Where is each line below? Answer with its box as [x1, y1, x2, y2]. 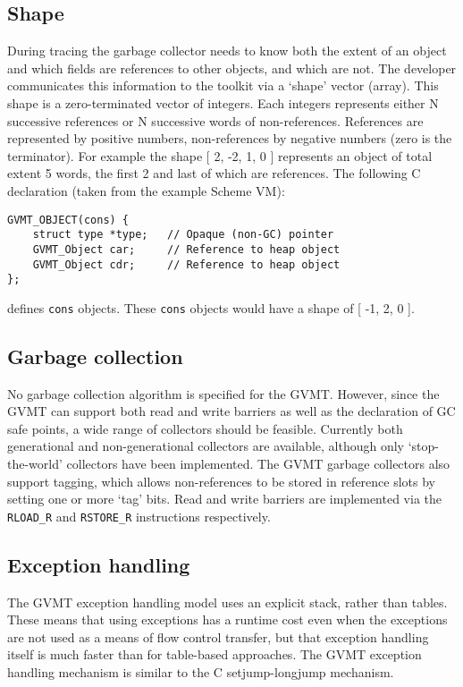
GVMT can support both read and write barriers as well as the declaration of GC [7, 402, 456, 420]
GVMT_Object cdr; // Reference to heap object [32, 258, 341, 271]
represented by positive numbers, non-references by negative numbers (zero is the [7, 129, 452, 148]
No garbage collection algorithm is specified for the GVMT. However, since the [7, 384, 440, 403]
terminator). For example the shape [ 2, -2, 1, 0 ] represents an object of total [7, 146, 433, 165]
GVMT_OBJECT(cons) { [7, 213, 130, 226]
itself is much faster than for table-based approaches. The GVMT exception [7, 645, 422, 664]
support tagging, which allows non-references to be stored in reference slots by [7, 471, 436, 490]
